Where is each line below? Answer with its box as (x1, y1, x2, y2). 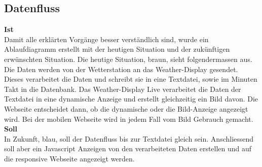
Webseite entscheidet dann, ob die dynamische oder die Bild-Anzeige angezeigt (4, 103, 248, 114)
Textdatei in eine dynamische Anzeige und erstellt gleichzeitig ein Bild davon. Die (4, 93, 258, 104)
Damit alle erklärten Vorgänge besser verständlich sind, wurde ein (4, 34, 209, 44)
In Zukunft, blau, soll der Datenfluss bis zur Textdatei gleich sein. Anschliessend (4, 133, 254, 144)
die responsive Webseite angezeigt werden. (4, 153, 135, 163)
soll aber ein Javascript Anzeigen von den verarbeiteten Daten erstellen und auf (4, 143, 252, 154)
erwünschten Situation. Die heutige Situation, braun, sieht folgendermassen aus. (4, 53, 252, 64)
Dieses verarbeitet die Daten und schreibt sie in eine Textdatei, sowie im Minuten (4, 74, 257, 84)
